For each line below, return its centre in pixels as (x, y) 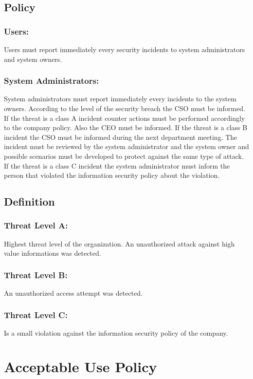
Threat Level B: (36, 275)
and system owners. (33, 59)
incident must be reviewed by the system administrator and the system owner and (126, 146)
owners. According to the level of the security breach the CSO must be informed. (125, 108)
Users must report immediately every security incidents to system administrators (125, 49)
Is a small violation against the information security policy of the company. (116, 332)
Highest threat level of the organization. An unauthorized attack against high (119, 243)
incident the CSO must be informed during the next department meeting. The (121, 137)
